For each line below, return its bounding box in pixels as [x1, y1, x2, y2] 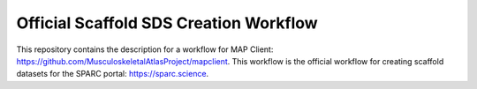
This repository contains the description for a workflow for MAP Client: [16, 44, 274, 55]
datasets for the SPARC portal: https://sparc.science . [16, 69, 209, 79]
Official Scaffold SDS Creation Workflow [16, 13, 318, 33]
